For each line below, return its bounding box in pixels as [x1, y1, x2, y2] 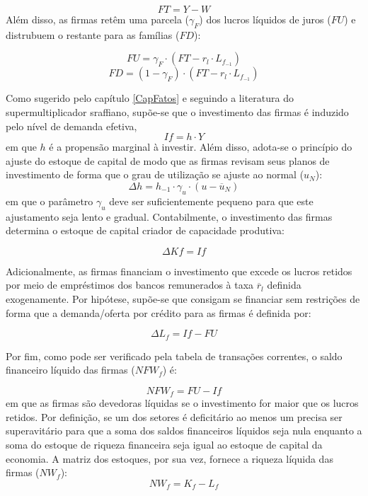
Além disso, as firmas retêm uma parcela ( [6, 12, 189, 26]
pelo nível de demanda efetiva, [6, 118, 137, 133]
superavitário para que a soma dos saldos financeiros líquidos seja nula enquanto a [6, 423, 362, 438]
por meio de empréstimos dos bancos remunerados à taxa [6, 277, 254, 292]
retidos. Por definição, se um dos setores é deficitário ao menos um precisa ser [6, 409, 343, 424]
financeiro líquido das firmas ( [6, 362, 135, 377]
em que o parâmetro [6, 193, 93, 208]
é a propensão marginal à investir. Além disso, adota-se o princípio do [49, 139, 352, 154]
